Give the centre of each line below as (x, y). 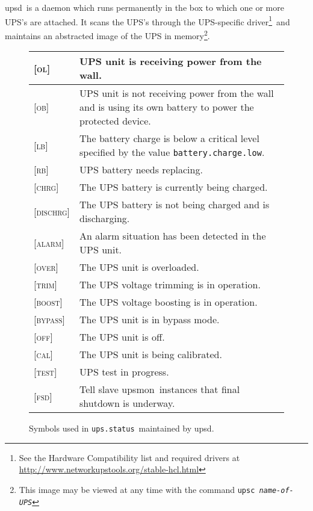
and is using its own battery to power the (167, 107)
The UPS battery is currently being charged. (174, 187)
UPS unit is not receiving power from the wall (177, 93)
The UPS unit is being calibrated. (151, 355)
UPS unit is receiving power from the (171, 61)
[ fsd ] (43, 396)
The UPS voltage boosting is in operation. (169, 302)
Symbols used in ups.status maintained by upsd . (122, 428)
